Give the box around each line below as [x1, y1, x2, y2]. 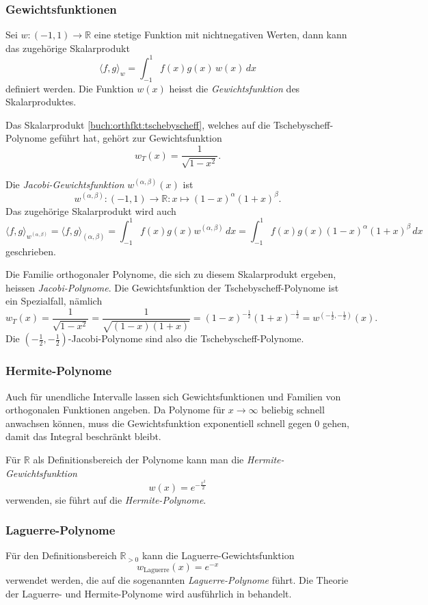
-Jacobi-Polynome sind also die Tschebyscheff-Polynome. [68, 331, 304, 346]
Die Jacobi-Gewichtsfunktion [5, 177, 124, 191]
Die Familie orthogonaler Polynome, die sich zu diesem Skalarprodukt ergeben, [5, 267, 336, 281]
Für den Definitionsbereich [5, 548, 117, 563]
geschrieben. [5, 244, 57, 258]
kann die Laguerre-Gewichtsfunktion [142, 548, 295, 563]
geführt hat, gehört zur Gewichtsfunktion [49, 131, 222, 145]
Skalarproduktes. [5, 94, 77, 109]
